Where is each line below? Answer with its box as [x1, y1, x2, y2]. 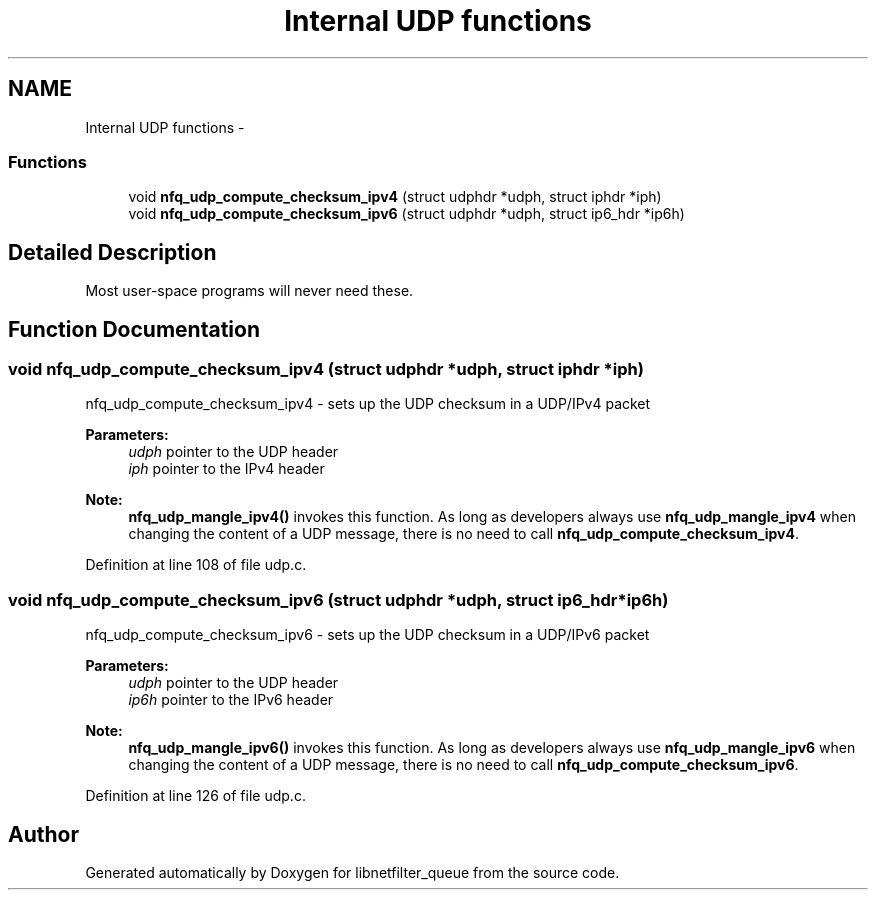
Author [8, 821, 79, 847]
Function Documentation [8, 316, 260, 342]
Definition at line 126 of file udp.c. [85, 787, 306, 805]
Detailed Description [8, 239, 217, 265]
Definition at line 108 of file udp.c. [85, 556, 307, 574]
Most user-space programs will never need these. [85, 282, 414, 300]
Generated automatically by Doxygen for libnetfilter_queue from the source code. [85, 864, 620, 881]
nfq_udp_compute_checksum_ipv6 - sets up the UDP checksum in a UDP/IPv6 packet [85, 626, 650, 644]
